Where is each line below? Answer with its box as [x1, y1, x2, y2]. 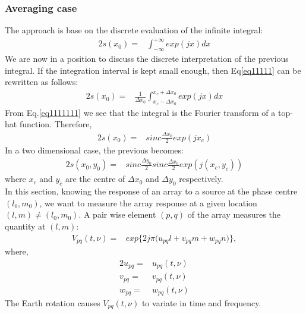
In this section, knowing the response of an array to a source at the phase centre [5, 185, 298, 197]
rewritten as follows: [5, 76, 78, 88]
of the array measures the [187, 208, 280, 221]
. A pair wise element [78, 208, 156, 221]
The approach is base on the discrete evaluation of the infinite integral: [5, 24, 263, 36]
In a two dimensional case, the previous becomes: [5, 144, 184, 156]
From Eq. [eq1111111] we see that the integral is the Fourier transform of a [5, 106, 276, 118]
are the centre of [65, 172, 125, 185]
